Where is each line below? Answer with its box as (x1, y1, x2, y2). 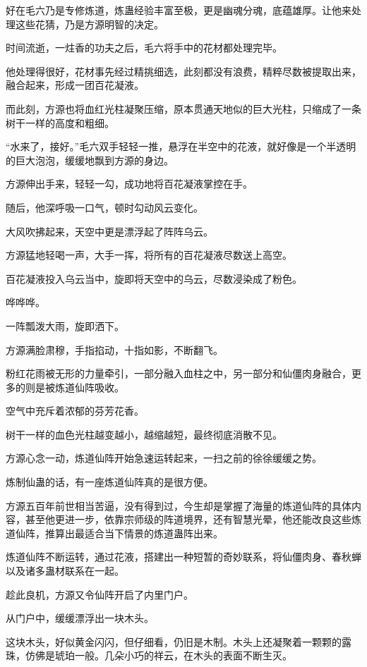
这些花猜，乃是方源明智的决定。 (15, 16, 164, 31)
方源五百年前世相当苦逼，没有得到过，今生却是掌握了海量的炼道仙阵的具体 (6, 498, 351, 513)
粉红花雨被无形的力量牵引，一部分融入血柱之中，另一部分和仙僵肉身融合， (6, 366, 351, 381)
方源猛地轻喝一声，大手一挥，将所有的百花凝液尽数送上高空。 (6, 247, 292, 262)
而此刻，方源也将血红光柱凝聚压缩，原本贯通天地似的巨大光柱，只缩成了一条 (6, 101, 361, 116)
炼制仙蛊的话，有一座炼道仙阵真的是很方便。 (6, 475, 213, 489)
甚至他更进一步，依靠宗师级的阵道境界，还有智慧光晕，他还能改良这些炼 (25, 512, 361, 527)
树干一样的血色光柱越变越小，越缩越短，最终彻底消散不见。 (6, 427, 282, 441)
